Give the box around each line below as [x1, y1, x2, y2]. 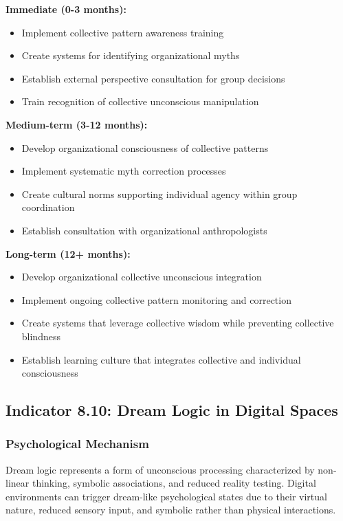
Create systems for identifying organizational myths [21, 48, 240, 63]
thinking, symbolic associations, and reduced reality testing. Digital [32, 476, 316, 490]
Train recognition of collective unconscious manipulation [21, 94, 259, 109]
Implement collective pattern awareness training [21, 25, 224, 39]
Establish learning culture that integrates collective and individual [21, 352, 301, 366]
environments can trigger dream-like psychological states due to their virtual [5, 489, 327, 503]
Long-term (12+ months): [5, 246, 131, 260]
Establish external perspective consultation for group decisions [21, 71, 285, 85]
